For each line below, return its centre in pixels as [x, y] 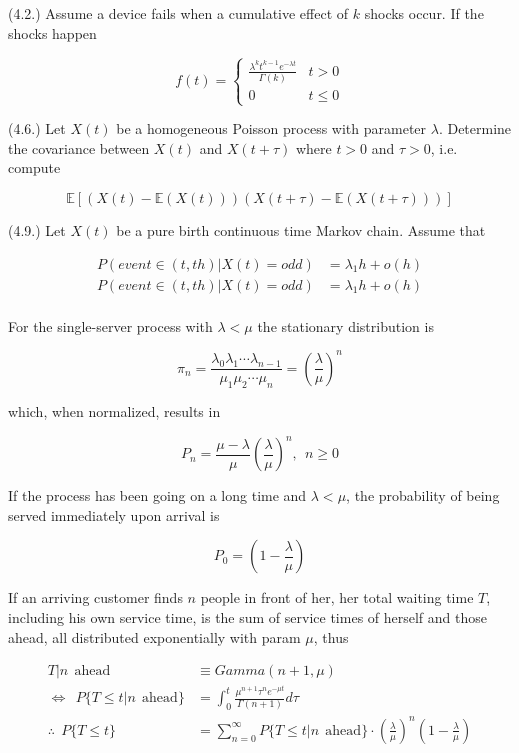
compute [34, 167]
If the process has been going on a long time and [157, 495]
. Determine [475, 128]
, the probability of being [423, 495]
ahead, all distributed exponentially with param [154, 636]
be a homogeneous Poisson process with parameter [271, 128]
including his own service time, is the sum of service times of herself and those [248, 616]
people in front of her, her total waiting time [337, 597]
